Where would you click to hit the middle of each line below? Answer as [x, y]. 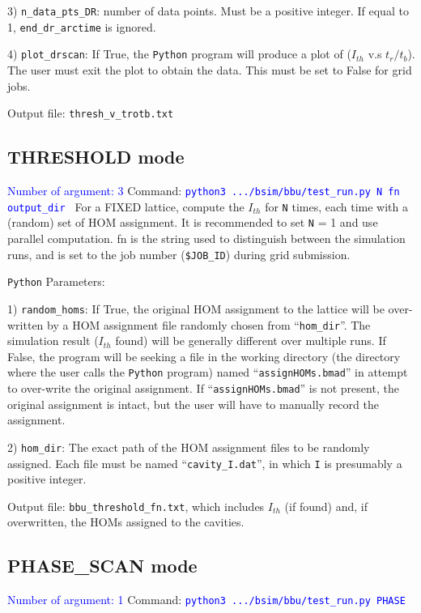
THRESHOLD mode [96, 157]
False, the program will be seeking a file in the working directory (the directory [204, 356]
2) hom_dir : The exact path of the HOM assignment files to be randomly [189, 447]
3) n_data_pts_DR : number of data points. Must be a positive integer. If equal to [208, 11]
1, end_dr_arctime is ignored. [82, 26]
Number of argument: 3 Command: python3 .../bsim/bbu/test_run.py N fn [204, 191]
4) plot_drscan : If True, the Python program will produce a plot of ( [179, 54]
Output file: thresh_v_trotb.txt [91, 113]
